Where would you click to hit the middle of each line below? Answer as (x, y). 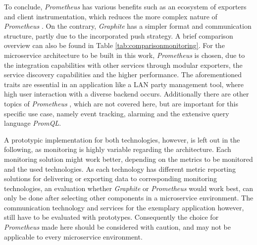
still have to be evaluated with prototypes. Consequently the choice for (111, 217)
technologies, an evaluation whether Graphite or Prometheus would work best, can (129, 188)
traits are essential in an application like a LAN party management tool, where (124, 84)
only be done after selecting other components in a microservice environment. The (129, 198)
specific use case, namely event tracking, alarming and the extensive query (117, 113)
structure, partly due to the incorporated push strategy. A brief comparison (119, 35)
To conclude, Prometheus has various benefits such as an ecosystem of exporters (125, 6)
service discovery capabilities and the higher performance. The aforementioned (123, 74)
